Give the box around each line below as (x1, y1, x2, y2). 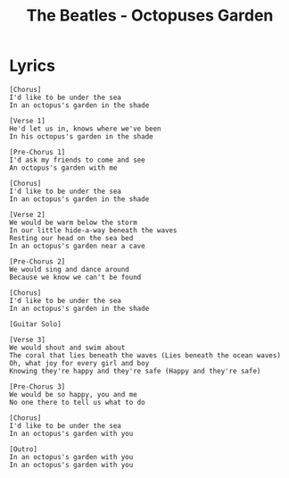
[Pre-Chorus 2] (9, 256, 66, 266)
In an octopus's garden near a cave (9, 241, 145, 250)
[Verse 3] (9, 335, 46, 344)
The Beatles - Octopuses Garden (26, 5, 274, 26)
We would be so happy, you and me (9, 390, 138, 398)
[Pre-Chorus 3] (9, 382, 66, 391)
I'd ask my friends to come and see (9, 155, 145, 164)
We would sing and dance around (9, 264, 129, 273)
